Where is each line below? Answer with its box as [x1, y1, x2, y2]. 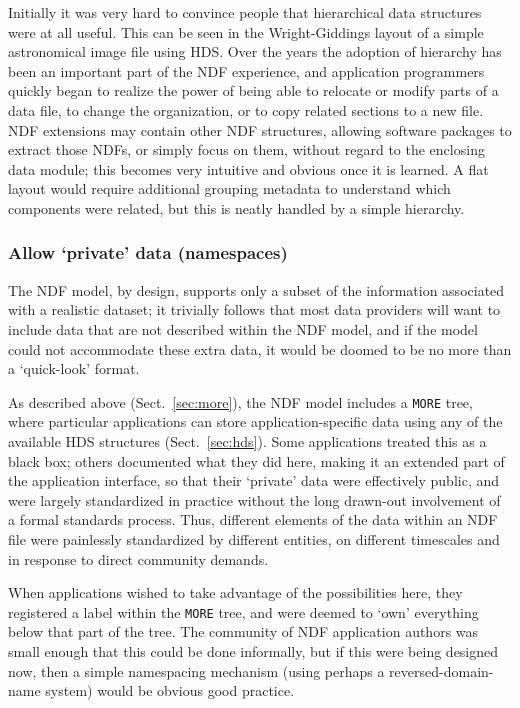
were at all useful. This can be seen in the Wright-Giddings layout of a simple [8, 21, 484, 42]
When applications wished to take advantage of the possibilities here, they [8, 582, 463, 603]
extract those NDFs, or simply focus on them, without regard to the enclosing [8, 139, 485, 160]
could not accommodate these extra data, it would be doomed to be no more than [8, 338, 512, 359]
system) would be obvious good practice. [45, 680, 295, 701]
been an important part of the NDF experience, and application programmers [8, 60, 485, 81]
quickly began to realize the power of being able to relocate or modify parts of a [8, 80, 499, 101]
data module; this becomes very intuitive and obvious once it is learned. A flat [8, 158, 489, 179]
